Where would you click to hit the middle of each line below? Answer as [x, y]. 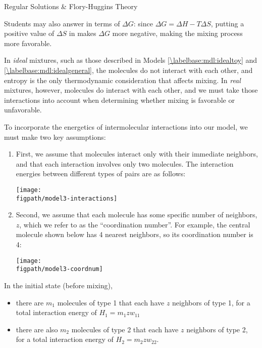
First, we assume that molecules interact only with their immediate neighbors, [137, 154]
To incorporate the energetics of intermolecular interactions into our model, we [126, 126]
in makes [83, 33]
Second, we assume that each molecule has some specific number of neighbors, [137, 215]
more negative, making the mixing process [177, 33]
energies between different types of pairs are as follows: [101, 173]
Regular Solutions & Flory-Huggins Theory [71, 6]
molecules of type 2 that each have [125, 329]
